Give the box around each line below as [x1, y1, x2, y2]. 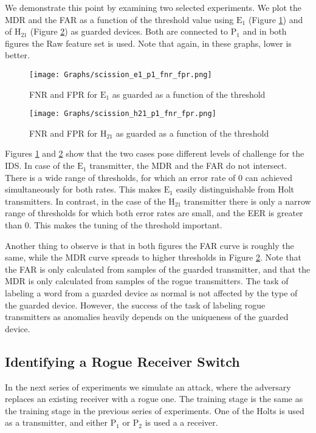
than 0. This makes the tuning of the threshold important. [5, 219, 222, 231]
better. [5, 49, 30, 61]
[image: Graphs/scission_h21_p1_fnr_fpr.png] [29, 109, 216, 118]
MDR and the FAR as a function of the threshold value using [5, 13, 234, 26]
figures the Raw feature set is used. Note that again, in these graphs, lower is [5, 36, 292, 49]
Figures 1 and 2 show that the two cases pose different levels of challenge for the [5, 147, 304, 160]
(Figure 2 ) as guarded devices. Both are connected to [30, 25, 228, 38]
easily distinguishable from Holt [176, 183, 295, 196]
